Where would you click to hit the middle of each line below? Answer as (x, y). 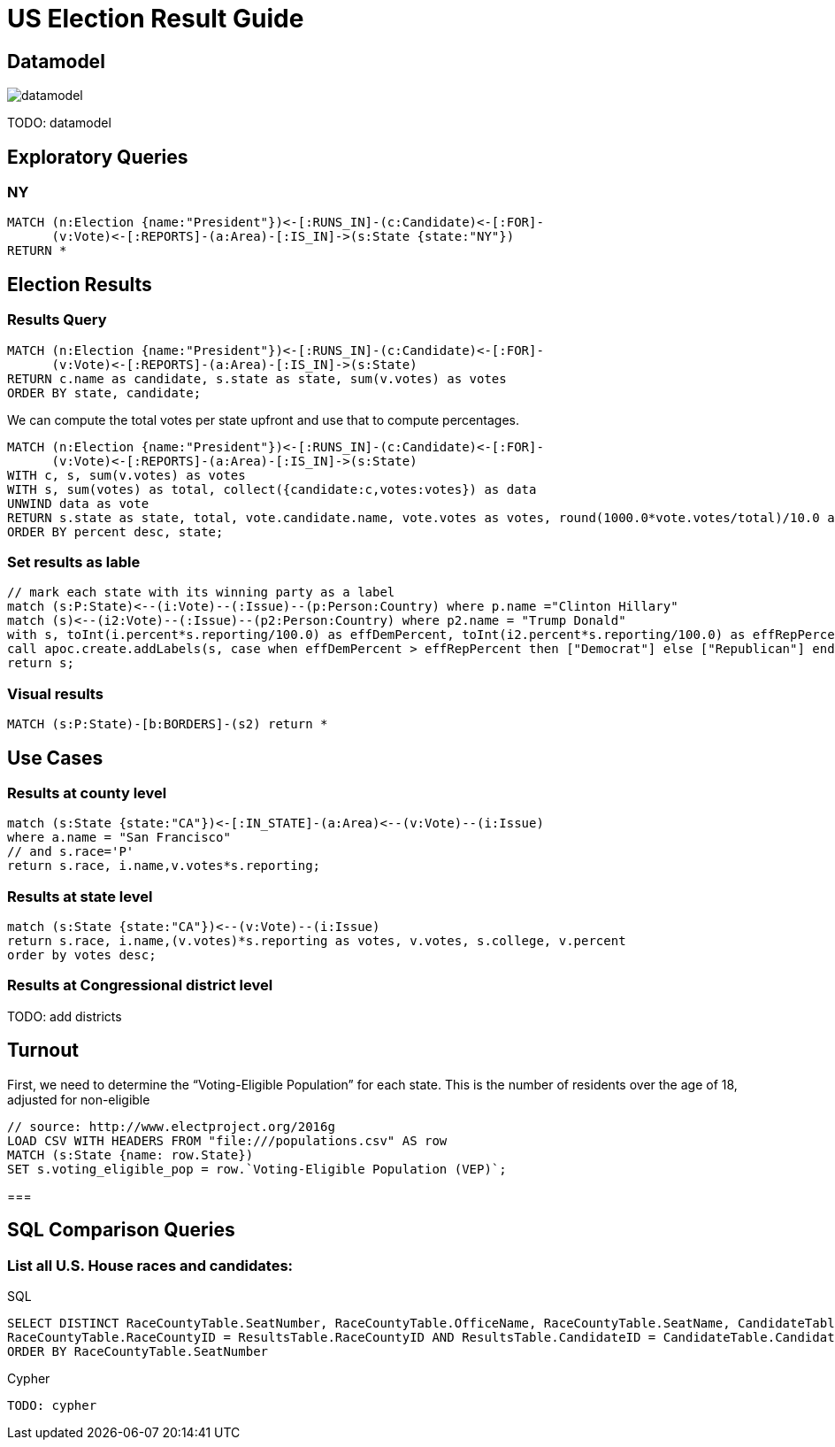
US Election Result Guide (156, 19)
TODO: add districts (65, 1016)
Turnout (43, 1051)
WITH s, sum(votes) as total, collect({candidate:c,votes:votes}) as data (272, 489)
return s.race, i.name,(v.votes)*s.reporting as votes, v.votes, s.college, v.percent (317, 941)
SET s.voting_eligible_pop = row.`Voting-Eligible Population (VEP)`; (257, 1169)
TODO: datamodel (59, 123)
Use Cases (55, 758)
